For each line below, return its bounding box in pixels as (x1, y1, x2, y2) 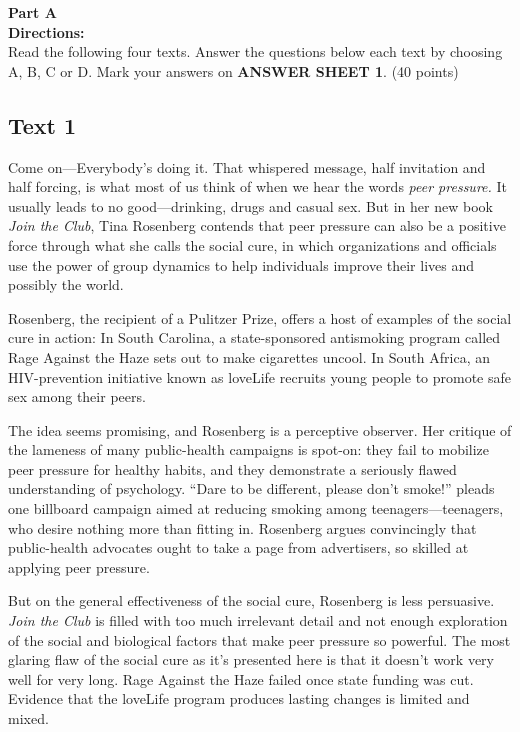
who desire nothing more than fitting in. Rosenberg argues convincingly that (8, 517, 477, 538)
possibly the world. (8, 274, 124, 295)
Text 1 (8, 109, 77, 140)
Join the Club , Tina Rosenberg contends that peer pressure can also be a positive (8, 215, 506, 236)
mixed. (8, 708, 49, 729)
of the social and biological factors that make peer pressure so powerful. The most (8, 629, 511, 650)
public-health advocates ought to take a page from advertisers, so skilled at (8, 537, 469, 558)
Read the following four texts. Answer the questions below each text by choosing (8, 41, 503, 62)
